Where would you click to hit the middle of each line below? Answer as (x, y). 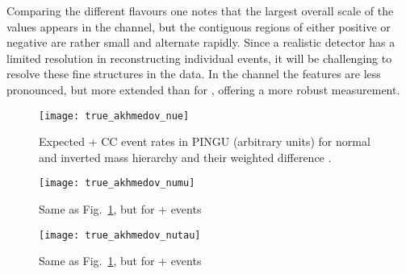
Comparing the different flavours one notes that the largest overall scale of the (200, 10)
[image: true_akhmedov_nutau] (120, 235)
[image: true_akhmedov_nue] (114, 116)
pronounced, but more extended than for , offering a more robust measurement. (203, 89)
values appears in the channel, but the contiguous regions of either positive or (199, 26)
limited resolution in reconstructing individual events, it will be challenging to (199, 58)
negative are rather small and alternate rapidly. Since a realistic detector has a (201, 42)
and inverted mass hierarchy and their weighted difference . (185, 157)
